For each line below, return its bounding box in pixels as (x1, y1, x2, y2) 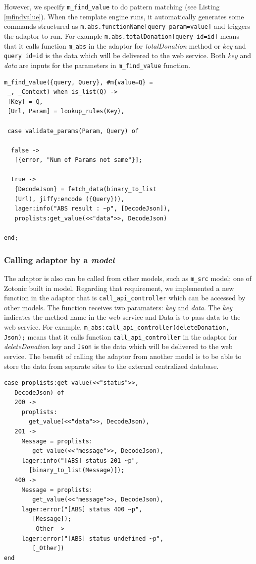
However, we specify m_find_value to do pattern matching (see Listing (4, 1, 220, 11)
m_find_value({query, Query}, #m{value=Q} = (4, 78, 153, 86)
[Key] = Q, (7, 98, 43, 105)
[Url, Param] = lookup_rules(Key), (7, 108, 125, 115)
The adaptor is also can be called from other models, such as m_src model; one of (4, 273, 252, 283)
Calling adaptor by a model (4, 253, 115, 266)
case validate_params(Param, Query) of (7, 127, 139, 135)
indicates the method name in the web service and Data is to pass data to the (4, 312, 241, 322)
